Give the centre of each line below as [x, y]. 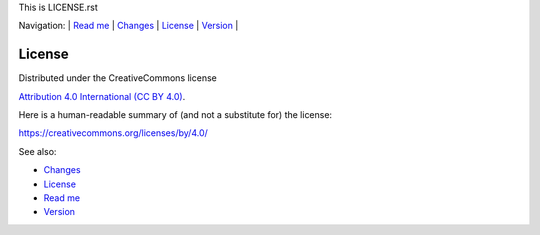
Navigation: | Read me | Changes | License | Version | [128, 26]
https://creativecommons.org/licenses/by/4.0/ [113, 133]
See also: [37, 151]
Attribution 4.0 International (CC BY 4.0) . [102, 96]
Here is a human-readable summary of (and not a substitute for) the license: [175, 115]
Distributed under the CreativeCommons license [117, 78]
